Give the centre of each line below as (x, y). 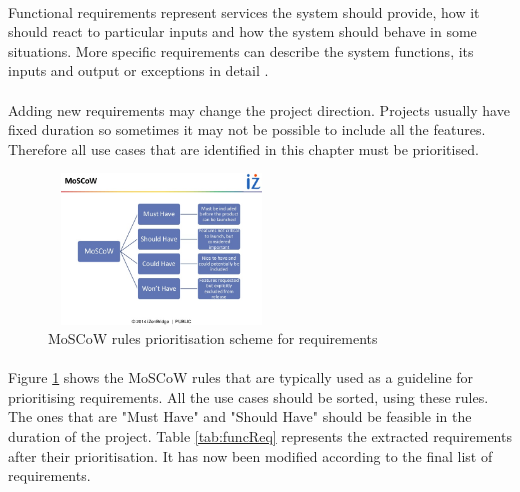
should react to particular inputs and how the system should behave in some (242, 31)
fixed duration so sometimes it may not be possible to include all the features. (247, 129)
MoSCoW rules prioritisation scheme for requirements (213, 338)
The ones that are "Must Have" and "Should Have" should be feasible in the (240, 416)
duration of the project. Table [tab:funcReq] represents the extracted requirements (260, 436)
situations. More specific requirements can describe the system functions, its (241, 50)
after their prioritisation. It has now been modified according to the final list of (250, 455)
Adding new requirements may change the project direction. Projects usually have (259, 109)
